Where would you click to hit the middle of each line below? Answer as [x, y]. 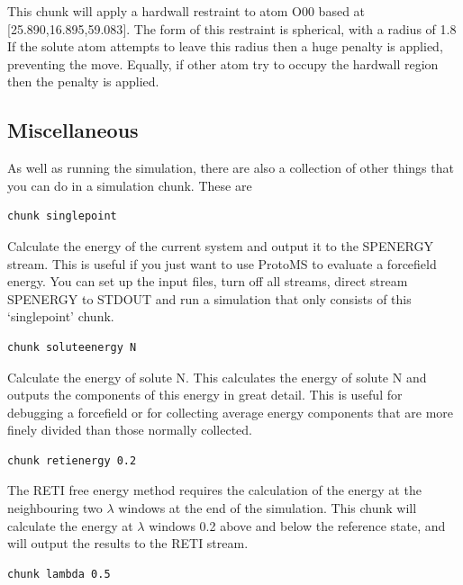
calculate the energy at [70, 525]
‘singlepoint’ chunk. [61, 316]
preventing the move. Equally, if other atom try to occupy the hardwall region [223, 63]
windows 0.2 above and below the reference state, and [297, 525]
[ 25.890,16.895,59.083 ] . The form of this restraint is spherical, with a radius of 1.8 [232, 28]
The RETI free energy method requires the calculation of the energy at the [214, 490]
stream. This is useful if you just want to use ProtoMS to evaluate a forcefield [222, 263]
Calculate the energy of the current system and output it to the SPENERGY [220, 245]
